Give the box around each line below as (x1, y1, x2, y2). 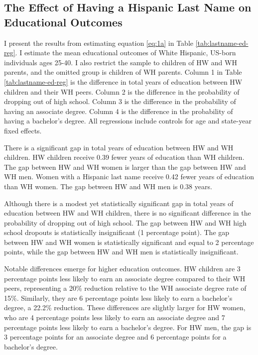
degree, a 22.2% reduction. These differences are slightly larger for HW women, (4, 302, 246, 313)
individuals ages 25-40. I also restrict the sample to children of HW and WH (4, 57, 237, 67)
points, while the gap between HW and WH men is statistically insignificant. (4, 246, 239, 257)
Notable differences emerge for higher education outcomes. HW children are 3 (4, 263, 241, 274)
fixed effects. (4, 125, 42, 135)
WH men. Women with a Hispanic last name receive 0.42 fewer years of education (4, 171, 254, 182)
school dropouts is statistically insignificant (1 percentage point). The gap (4, 227, 230, 237)
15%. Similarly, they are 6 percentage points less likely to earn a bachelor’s (4, 292, 233, 303)
